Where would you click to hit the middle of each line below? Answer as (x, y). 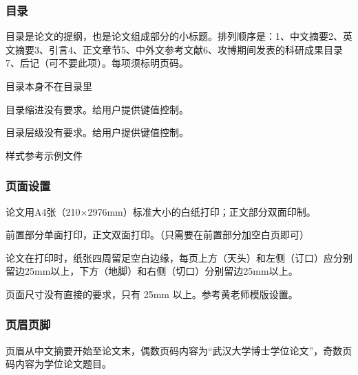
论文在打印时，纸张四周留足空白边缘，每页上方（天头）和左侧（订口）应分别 (179, 257)
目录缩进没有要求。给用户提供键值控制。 (97, 109)
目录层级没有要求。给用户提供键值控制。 (97, 132)
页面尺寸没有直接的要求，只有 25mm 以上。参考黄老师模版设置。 (152, 294)
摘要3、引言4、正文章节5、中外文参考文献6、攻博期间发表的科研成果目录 (179, 49)
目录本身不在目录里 (49, 86)
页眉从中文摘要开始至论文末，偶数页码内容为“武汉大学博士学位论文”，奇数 (174, 350)
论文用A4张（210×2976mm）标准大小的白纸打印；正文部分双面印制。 (161, 211)
